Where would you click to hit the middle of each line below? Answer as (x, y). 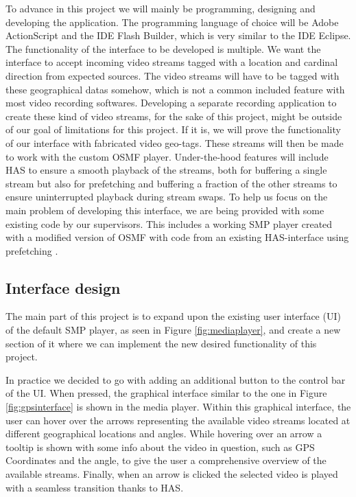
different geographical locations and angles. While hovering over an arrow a (164, 434)
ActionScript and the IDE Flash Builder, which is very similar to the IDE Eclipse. (178, 35)
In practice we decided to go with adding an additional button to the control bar (176, 379)
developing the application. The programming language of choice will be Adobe (172, 22)
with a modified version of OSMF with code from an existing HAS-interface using (177, 237)
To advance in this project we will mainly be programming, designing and (161, 8)
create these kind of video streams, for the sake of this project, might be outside (174, 116)
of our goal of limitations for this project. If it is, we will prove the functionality (173, 129)
